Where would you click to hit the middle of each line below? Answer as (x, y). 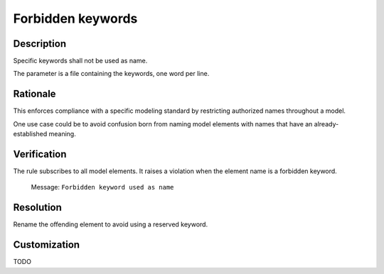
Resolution (37, 208)
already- (326, 124)
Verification (40, 154)
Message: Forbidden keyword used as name (102, 187)
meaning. (62, 134)
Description (40, 44)
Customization (47, 245)
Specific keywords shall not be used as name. (80, 61)
